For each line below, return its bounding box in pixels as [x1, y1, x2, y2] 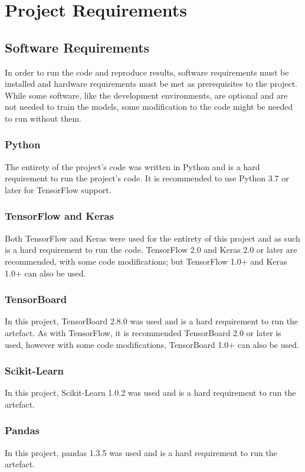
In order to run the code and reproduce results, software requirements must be [5, 66, 289, 78]
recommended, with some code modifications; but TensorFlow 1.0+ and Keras [5, 255, 287, 267]
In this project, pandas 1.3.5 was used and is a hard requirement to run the [5, 446, 277, 458]
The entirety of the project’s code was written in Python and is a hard [5, 160, 260, 172]
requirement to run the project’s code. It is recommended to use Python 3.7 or [5, 172, 289, 184]
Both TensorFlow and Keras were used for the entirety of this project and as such [5, 232, 300, 244]
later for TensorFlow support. [5, 183, 111, 196]
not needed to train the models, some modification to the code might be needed [5, 100, 293, 113]
